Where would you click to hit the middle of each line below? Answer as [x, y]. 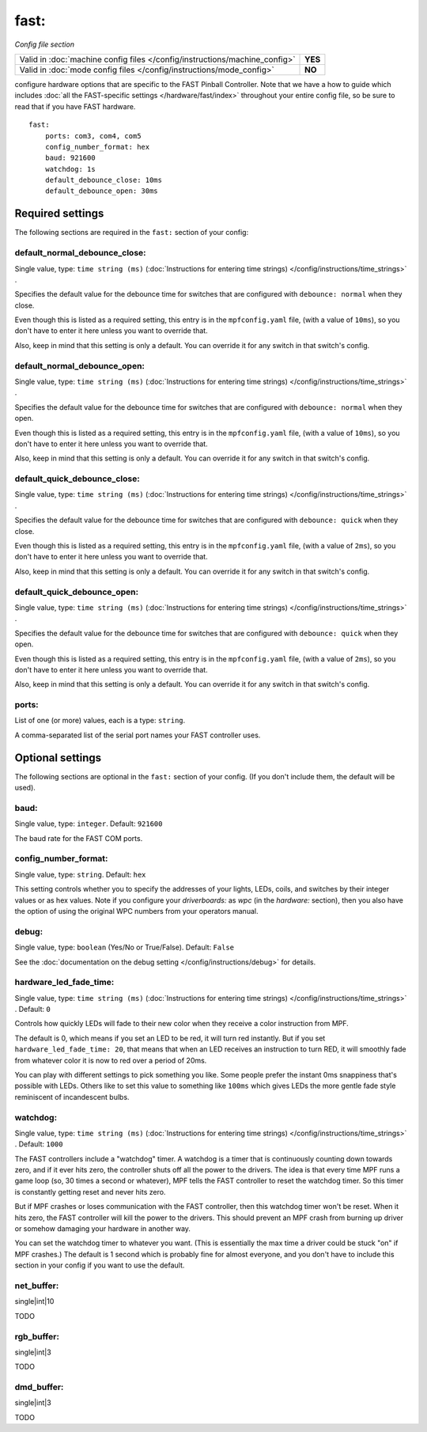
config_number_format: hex [97, 147]
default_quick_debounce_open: [76, 592]
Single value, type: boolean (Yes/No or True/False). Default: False [125, 947]
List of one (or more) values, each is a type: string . [100, 721]
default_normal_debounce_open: [80, 366]
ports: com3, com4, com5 [93, 136]
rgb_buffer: [37, 1336]
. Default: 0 [32, 1010]
